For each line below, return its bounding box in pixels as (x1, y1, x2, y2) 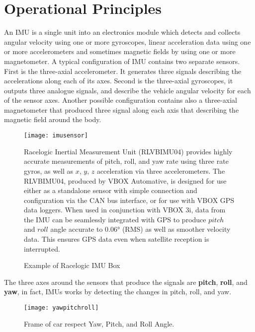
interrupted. (24, 243, 60, 254)
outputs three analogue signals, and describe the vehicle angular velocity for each (4, 85, 251, 95)
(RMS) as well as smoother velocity (122, 224, 231, 234)
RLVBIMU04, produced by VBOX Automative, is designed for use (24, 175, 227, 186)
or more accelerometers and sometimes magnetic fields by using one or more (4, 46, 236, 57)
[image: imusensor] (24, 132, 88, 139)
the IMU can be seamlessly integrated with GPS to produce (24, 214, 206, 224)
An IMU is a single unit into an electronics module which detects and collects (4, 27, 241, 37)
